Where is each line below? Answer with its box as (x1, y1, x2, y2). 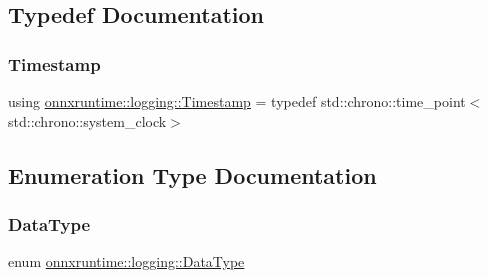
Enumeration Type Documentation (8, 159, 377, 190)
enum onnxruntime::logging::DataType (8, 251, 245, 272)
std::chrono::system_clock (8, 110, 167, 131)
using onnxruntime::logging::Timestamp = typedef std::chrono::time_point (8, 91, 466, 111)
